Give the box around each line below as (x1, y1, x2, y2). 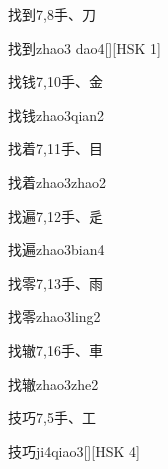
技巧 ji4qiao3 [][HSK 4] (8, 440, 140, 461)
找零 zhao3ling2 (8, 306, 101, 327)
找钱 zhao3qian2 (8, 104, 105, 125)
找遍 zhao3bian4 (8, 239, 105, 260)
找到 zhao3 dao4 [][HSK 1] (8, 37, 161, 58)
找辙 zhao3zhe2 (8, 373, 99, 394)
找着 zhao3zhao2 (8, 171, 106, 192)
